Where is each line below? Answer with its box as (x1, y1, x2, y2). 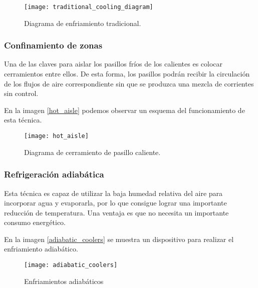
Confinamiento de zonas (4, 39, 103, 51)
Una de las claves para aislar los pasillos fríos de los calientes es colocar (4, 58, 223, 69)
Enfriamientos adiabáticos (24, 275, 104, 286)
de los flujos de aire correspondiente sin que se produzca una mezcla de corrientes (4, 78, 254, 88)
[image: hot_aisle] (24, 132, 89, 140)
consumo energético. (4, 217, 66, 227)
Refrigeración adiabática (4, 168, 104, 180)
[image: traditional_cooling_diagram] (24, 3, 153, 10)
